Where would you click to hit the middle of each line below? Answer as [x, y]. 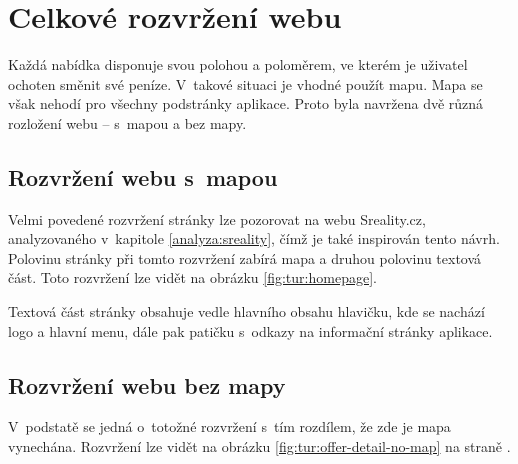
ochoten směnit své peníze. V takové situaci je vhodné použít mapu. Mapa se [245, 83]
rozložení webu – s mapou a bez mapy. [127, 122]
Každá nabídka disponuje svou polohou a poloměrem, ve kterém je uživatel [238, 64]
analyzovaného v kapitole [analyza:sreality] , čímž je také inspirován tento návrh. [254, 238]
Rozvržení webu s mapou [143, 176]
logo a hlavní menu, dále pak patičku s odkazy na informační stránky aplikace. [250, 330]
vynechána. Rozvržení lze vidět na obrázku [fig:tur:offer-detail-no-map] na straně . [259, 446]
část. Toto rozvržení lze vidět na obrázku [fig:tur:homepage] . [192, 277]
